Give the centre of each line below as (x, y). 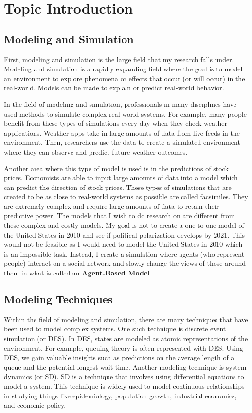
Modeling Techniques (58, 299)
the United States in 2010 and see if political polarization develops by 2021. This (125, 234)
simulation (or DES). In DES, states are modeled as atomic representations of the (126, 338)
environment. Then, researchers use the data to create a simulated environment (122, 142)
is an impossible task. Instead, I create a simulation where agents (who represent (124, 253)
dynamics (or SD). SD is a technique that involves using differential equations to (124, 376)
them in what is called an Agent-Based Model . (78, 273)
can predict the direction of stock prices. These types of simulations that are (118, 187)
